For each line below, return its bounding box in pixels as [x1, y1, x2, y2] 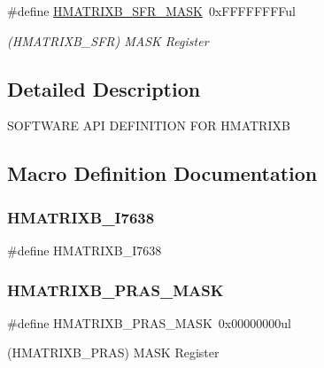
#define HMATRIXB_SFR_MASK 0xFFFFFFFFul [7, 2, 296, 20]
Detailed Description [7, 74, 201, 102]
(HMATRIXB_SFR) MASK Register [7, 31, 209, 50]
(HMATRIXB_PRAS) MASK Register [7, 343, 220, 362]
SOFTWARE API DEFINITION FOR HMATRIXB [7, 116, 290, 135]
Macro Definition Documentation [7, 160, 318, 187]
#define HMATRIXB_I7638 [7, 240, 162, 259]
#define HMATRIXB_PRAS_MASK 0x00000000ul [7, 313, 291, 332]
